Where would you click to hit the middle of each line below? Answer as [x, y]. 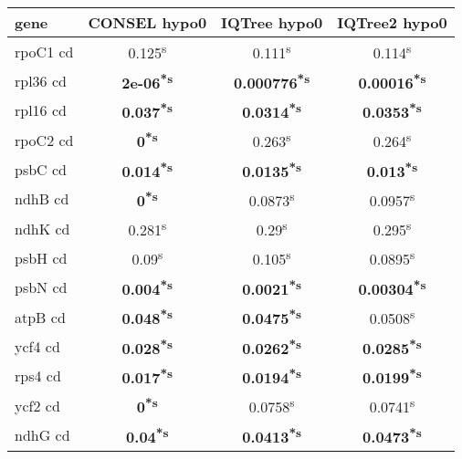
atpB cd [40, 317]
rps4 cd [38, 376]
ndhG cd [42, 434]
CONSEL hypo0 [147, 22]
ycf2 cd [37, 405]
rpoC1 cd [44, 51]
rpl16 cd [41, 110]
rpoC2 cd [44, 140]
